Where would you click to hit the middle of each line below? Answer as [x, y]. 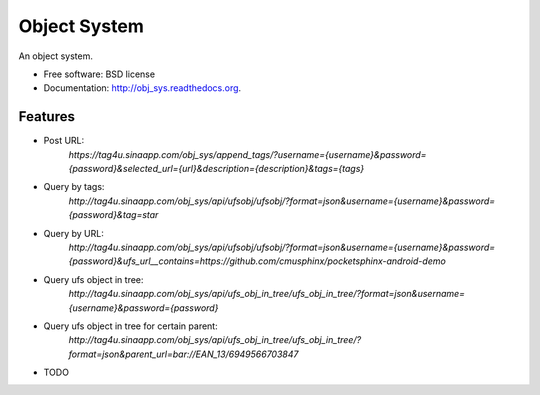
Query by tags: [74, 187]
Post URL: [64, 141]
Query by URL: [73, 233]
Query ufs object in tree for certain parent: [131, 326]
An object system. [56, 56]
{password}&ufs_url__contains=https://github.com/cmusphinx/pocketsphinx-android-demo [257, 261]
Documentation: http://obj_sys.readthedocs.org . [142, 88]
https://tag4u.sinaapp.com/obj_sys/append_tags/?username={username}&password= [247, 154]
